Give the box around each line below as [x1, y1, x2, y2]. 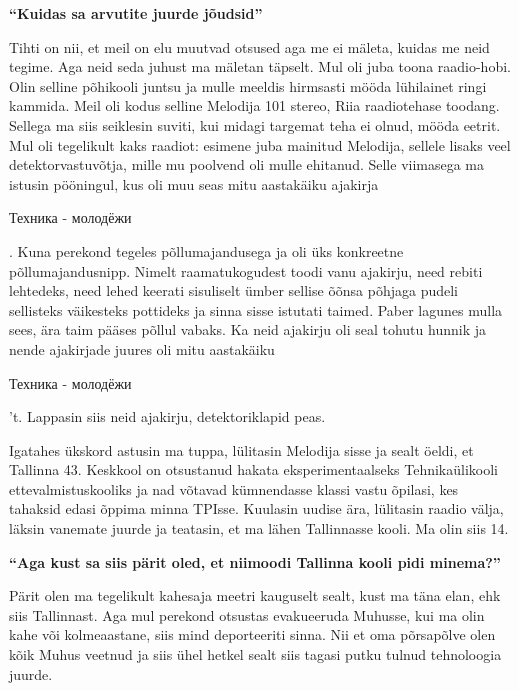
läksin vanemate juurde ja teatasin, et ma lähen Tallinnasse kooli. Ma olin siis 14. [9, 518, 509, 539]
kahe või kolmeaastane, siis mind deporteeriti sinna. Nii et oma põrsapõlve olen [9, 624, 496, 645]
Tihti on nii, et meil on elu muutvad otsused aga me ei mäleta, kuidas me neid [9, 36, 490, 57]
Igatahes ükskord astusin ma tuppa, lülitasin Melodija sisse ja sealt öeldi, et [9, 439, 474, 460]
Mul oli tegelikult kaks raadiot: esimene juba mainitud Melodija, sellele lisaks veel [9, 134, 511, 155]
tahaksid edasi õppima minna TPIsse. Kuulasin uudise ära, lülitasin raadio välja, [9, 498, 504, 519]
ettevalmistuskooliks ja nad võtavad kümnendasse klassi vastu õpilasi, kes [9, 478, 459, 499]
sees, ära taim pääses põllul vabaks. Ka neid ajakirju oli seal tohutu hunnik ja [9, 319, 486, 340]
